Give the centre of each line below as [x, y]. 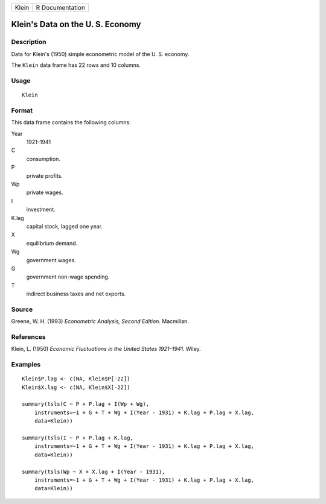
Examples [26, 365]
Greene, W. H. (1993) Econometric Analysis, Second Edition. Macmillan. [100, 321]
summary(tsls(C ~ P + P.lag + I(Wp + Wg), [86, 404]
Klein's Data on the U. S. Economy [76, 24]
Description [29, 42]
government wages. [51, 260]
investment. [41, 209]
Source [22, 309]
